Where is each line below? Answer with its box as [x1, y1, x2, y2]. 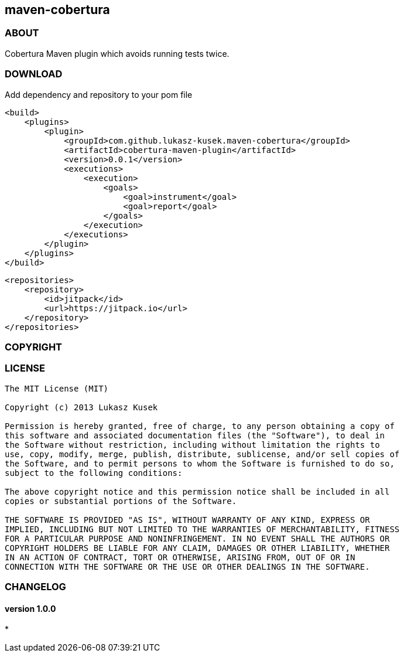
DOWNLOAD [5, 68, 63, 80]
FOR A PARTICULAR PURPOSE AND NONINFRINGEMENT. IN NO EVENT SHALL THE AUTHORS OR [5, 533, 390, 543]
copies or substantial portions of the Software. [5, 496, 237, 506]
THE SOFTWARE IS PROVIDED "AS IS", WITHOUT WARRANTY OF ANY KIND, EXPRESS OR [5, 515, 370, 525]
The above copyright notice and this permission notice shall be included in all [5, 486, 390, 496]
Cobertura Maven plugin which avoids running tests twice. [5, 48, 230, 59]
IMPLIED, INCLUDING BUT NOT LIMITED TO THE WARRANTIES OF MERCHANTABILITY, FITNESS [5, 524, 400, 534]
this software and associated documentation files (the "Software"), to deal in [5, 430, 385, 440]
